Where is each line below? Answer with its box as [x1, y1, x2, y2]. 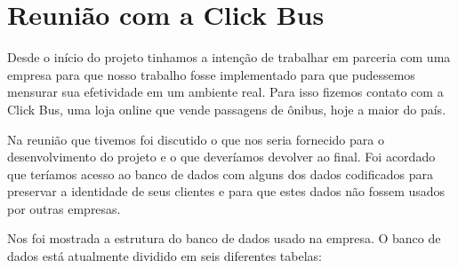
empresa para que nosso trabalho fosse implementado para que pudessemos [7, 65, 415, 83]
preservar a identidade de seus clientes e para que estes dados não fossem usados [7, 182, 446, 201]
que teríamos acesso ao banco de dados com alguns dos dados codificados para [7, 164, 433, 183]
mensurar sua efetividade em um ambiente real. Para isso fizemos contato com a [7, 83, 444, 101]
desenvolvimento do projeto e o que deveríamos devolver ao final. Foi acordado [7, 147, 436, 166]
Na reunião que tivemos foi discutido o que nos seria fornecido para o [7, 130, 384, 148]
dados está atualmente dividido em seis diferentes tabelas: [7, 247, 322, 265]
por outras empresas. [7, 199, 121, 217]
